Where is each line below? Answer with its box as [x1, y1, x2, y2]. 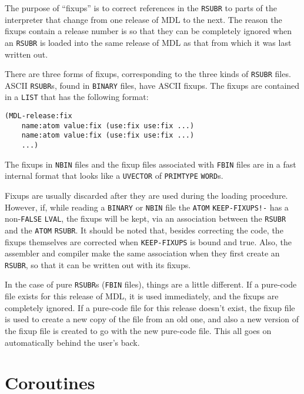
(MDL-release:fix [5, 112, 72, 121]
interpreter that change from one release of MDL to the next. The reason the [5, 13, 282, 25]
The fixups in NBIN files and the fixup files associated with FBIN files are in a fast [5, 158, 296, 170]
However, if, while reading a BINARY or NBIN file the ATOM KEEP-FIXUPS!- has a [5, 201, 289, 213]
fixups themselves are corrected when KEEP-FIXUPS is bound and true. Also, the [5, 235, 292, 248]
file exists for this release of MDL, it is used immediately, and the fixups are [5, 290, 279, 302]
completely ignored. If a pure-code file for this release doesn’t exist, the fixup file [5, 301, 295, 313]
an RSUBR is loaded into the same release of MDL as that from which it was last [5, 36, 292, 48]
